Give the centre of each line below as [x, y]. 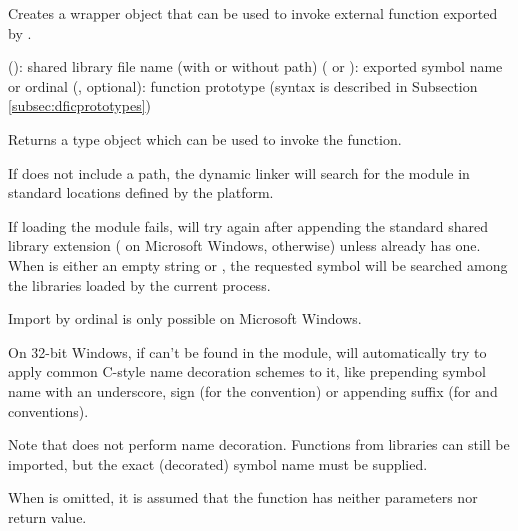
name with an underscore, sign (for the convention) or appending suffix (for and [253, 390]
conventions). [48, 410]
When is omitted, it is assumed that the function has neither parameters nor [243, 497]
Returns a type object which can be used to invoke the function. [205, 138]
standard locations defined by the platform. [141, 192]
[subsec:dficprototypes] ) [80, 105]
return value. [47, 516]
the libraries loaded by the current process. [139, 284]
